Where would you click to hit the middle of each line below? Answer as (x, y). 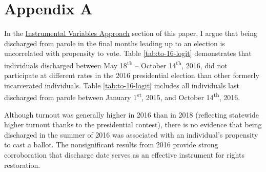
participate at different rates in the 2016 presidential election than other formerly (132, 75)
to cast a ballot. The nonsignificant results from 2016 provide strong (111, 145)
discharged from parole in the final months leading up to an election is (115, 43)
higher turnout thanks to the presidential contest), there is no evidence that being (133, 125)
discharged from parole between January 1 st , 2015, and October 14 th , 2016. (122, 96)
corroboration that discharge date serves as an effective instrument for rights (124, 154)
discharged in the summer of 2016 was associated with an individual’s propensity (131, 134)
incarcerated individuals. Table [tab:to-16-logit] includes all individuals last (122, 85)
